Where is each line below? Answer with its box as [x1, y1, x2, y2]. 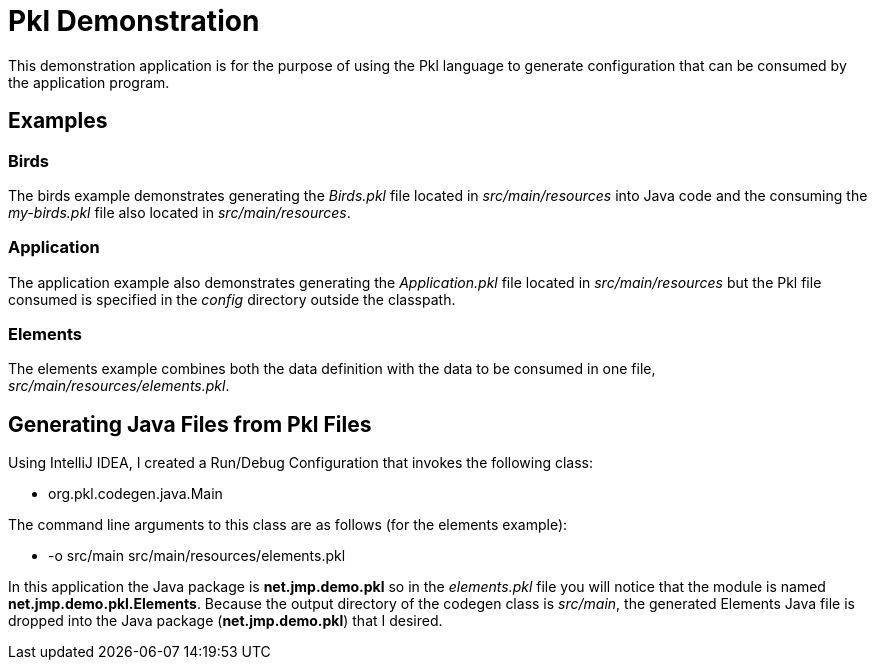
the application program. [8, 73, 170, 91]
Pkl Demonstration [8, 4, 260, 38]
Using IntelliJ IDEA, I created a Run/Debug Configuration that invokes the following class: [8, 454, 594, 472]
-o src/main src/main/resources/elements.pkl [48, 547, 346, 565]
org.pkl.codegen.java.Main [48, 485, 223, 503]
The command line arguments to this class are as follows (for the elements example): [8, 516, 568, 534]
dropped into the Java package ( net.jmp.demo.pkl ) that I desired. [8, 612, 443, 630]
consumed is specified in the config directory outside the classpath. [8, 290, 456, 308]
